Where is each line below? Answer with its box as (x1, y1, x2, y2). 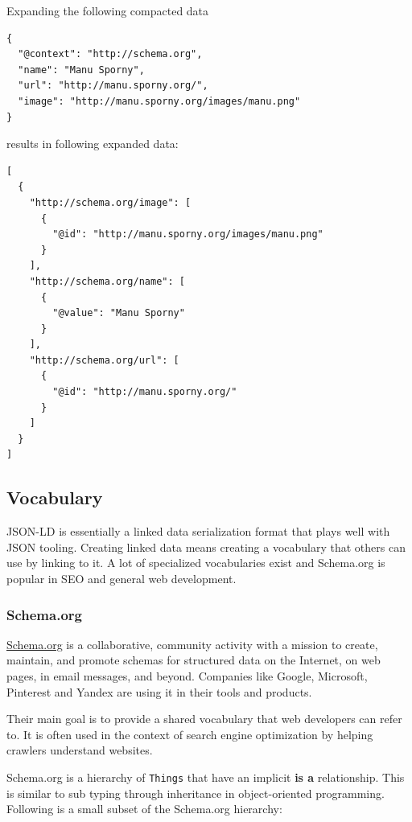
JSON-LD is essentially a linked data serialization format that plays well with (6, 523, 390, 540)
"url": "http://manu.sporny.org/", (18, 80, 208, 92)
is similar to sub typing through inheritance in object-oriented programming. (6, 784, 385, 801)
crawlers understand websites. (6, 742, 153, 758)
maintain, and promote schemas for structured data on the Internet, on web (6, 651, 381, 668)
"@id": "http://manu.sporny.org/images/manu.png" (52, 228, 323, 240)
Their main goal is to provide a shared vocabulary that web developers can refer (6, 710, 402, 727)
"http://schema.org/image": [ (29, 196, 192, 208)
